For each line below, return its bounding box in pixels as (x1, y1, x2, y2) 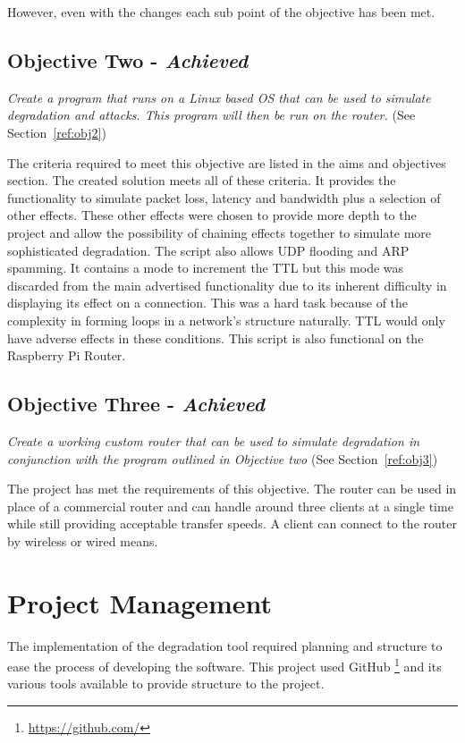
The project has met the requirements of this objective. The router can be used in (7, 479, 457, 498)
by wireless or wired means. (7, 531, 158, 550)
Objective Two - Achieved (7, 46, 249, 73)
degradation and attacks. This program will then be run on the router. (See (7, 106, 416, 124)
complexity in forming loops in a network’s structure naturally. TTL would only (7, 310, 445, 329)
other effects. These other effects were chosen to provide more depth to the (7, 206, 417, 224)
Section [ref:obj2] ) (7, 122, 106, 141)
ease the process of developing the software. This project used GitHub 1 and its (7, 654, 442, 675)
